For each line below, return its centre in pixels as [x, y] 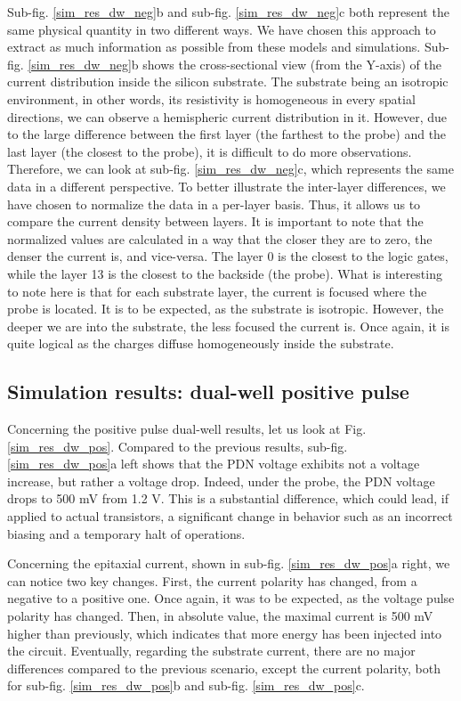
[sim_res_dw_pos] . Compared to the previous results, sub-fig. [178, 446]
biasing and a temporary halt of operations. [126, 533]
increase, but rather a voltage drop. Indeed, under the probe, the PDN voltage [221, 481]
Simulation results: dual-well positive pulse [208, 391]
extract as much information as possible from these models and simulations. [214, 47]
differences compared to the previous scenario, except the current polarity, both [224, 668]
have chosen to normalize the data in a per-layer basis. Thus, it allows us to [214, 204]
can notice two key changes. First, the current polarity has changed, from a [212, 580]
